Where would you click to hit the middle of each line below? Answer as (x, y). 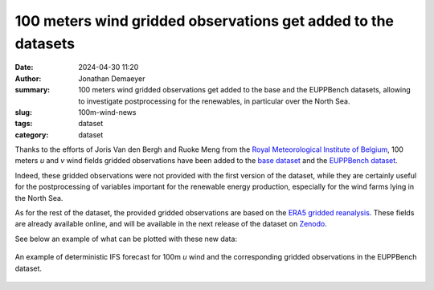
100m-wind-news (107, 112)
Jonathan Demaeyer (112, 78)
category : (32, 135)
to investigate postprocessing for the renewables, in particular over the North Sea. (214, 101)
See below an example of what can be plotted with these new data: (126, 239)
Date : (24, 67)
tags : (24, 124)
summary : (33, 90)
